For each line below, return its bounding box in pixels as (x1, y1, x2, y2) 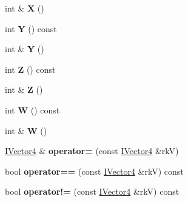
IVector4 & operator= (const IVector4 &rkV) (5, 144, 179, 157)
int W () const (5, 103, 60, 116)
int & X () (5, 2, 44, 14)
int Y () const (5, 22, 57, 35)
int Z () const (5, 62, 56, 75)
